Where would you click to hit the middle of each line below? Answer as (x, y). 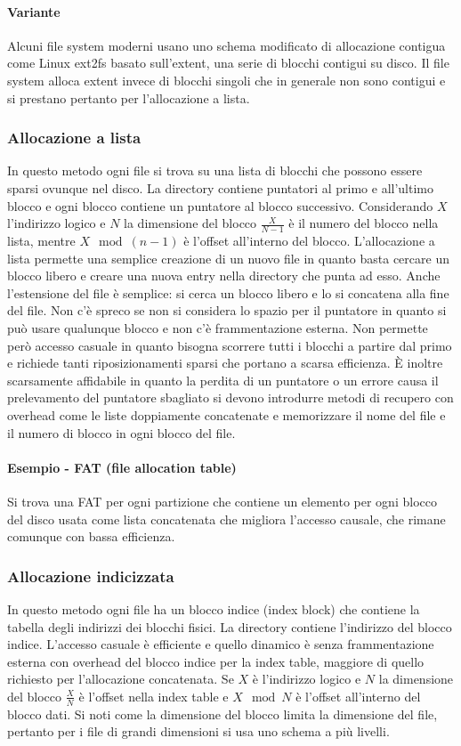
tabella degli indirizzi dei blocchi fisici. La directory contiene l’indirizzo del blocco (230, 626)
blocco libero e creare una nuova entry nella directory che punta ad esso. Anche (224, 276)
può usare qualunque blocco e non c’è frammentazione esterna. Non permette (218, 327)
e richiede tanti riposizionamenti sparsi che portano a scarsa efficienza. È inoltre (225, 363)
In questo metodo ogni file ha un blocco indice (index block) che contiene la (214, 608)
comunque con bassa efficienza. (91, 536)
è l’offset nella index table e (154, 696)
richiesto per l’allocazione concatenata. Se (121, 679)
